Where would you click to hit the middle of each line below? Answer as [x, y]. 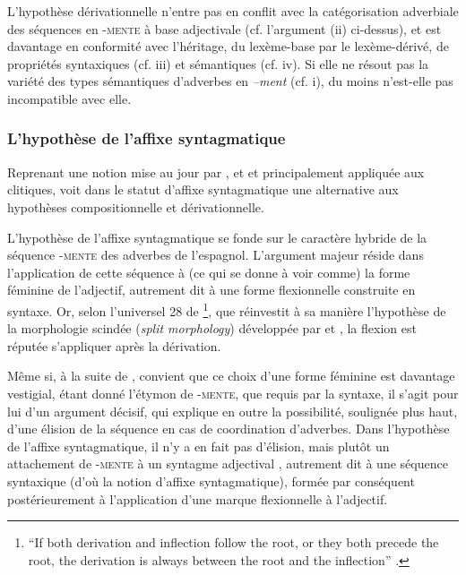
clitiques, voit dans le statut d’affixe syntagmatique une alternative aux [203, 189]
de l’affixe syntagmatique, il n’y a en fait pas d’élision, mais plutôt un [198, 446]
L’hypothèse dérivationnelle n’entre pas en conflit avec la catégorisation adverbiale [233, 11]
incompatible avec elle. [69, 98]
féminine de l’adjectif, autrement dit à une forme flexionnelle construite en [211, 290]
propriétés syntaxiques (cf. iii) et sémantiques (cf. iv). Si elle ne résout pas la [218, 63]
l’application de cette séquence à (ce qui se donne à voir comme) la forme [209, 272]
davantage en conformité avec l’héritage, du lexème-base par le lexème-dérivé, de [228, 46]
